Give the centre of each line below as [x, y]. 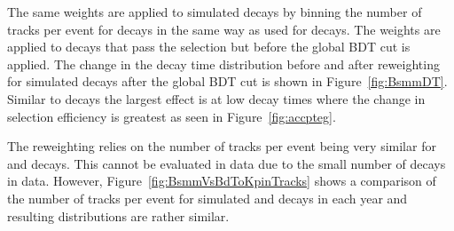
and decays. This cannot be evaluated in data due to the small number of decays [227, 163]
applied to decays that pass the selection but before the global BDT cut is [209, 47]
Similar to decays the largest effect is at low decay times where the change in [216, 98]
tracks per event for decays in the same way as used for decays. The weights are [224, 29]
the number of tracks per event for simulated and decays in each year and [207, 198]
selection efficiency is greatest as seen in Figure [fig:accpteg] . [172, 116]
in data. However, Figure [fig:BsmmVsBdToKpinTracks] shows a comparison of [222, 181]
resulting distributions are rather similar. [118, 215]
